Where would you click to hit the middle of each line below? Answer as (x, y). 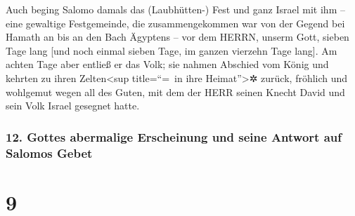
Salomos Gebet (49, 153)
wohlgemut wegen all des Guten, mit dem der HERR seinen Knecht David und (175, 92)
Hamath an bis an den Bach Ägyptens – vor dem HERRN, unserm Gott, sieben (177, 37)
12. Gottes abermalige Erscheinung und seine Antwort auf (174, 136)
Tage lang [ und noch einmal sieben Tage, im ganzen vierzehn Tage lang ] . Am (172, 50)
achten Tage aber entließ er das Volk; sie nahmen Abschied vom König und (167, 64)
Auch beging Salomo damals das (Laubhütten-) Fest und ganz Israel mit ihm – (175, 9)
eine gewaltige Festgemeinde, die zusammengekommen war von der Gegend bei (175, 23)
